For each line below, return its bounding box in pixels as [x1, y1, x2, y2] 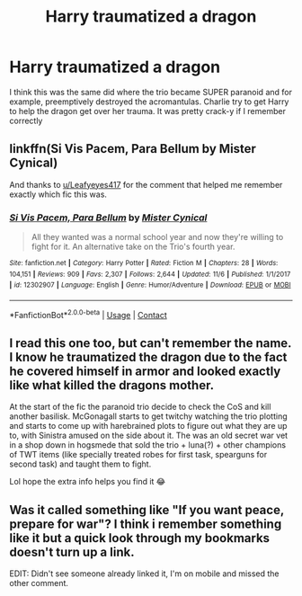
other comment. [9, 578, 69, 589]
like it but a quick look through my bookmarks [9, 530, 271, 546]
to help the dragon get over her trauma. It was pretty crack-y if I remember [9, 105, 286, 116]
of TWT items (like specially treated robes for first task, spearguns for [9, 449, 268, 460]
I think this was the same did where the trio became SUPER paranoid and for [9, 86, 292, 97]
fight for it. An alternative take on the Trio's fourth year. [31, 241, 235, 253]
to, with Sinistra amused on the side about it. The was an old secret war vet [9, 430, 289, 441]
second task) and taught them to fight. [9, 458, 152, 469]
